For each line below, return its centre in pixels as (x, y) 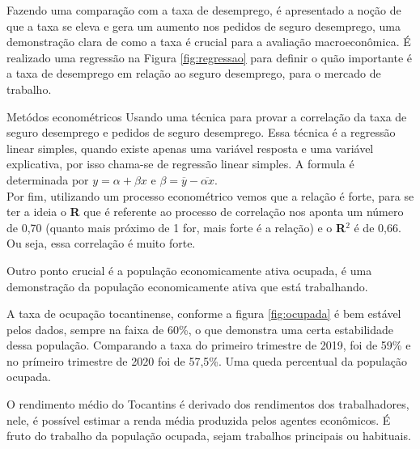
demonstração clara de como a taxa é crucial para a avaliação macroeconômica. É (209, 42)
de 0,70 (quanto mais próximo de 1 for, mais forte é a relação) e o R (176, 227)
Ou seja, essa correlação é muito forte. (101, 243)
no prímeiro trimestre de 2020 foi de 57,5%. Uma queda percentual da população (207, 360)
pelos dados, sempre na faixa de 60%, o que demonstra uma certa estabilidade (200, 329)
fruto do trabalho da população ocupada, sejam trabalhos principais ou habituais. (209, 436)
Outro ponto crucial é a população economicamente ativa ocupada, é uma (189, 270)
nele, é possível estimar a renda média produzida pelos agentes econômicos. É (199, 419)
